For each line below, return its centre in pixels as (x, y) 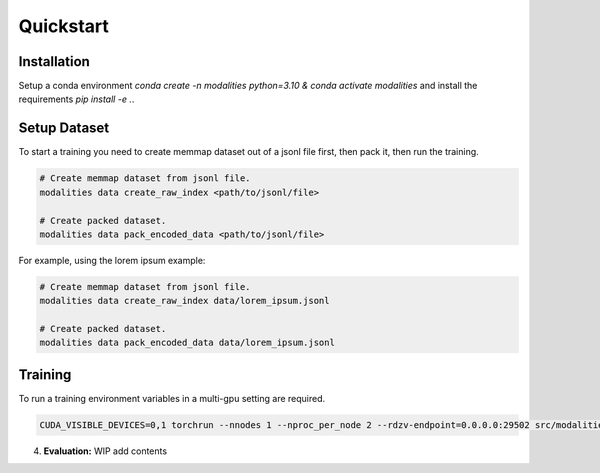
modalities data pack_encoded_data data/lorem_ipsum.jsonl (187, 343)
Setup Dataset (64, 128)
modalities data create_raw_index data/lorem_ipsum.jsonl (184, 301)
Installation (54, 61)
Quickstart (64, 26)
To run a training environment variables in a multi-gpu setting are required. (172, 398)
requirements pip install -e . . (76, 99)
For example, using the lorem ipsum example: (112, 260)
